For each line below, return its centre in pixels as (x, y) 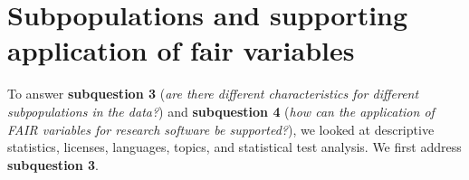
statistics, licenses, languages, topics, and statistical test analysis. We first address (234, 147)
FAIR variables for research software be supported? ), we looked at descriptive (221, 129)
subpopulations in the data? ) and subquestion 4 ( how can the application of (221, 111)
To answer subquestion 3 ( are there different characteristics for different (213, 94)
